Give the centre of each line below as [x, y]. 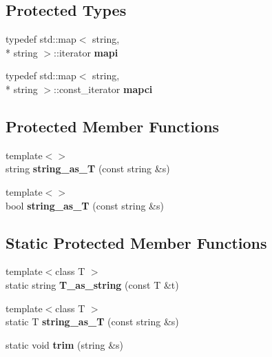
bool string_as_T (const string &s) [85, 205]
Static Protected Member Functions [136, 242]
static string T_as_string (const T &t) [92, 284]
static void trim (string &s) [65, 344]
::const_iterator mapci [103, 89]
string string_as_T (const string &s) [88, 169]
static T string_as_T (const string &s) [92, 322]
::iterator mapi [86, 52]
